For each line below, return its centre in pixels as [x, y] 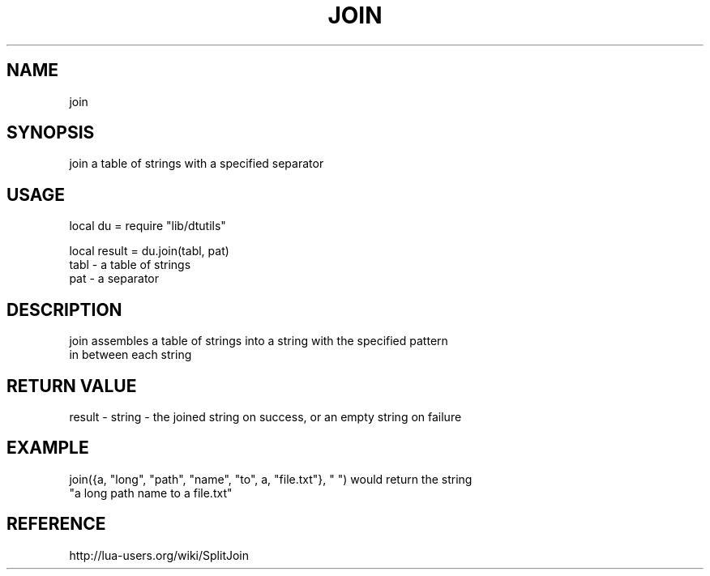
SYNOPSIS [51, 133]
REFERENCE [56, 524]
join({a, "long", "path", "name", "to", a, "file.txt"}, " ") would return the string [271, 479]
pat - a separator [114, 279]
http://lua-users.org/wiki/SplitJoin [159, 555]
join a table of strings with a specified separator [197, 164]
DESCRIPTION [64, 309]
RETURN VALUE [72, 386]
